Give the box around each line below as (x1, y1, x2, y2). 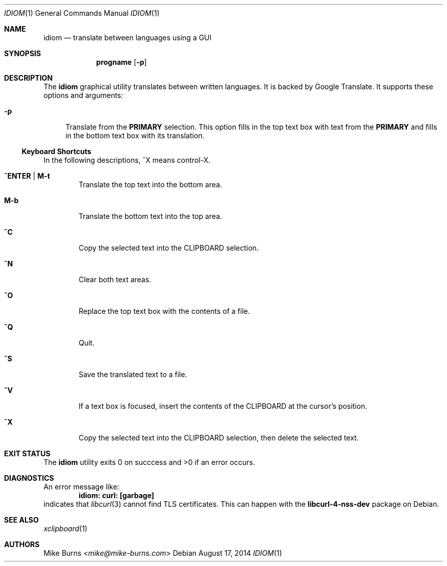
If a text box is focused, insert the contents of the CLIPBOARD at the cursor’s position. (79, 402, 367, 410)
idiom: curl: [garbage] (79, 491, 155, 500)
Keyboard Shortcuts (21, 147, 91, 156)
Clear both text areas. (79, 275, 152, 284)
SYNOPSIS (4, 49, 41, 58)
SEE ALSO (4, 515, 39, 524)
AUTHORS (4, 540, 40, 549)
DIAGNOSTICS (4, 474, 54, 482)
